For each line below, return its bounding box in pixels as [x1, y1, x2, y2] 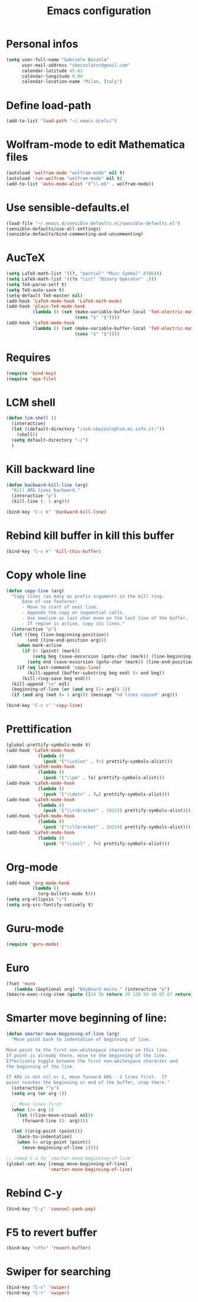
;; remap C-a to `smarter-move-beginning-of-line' [6, 1155, 133, 1161]
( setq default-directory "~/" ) [11, 437, 88, 443]
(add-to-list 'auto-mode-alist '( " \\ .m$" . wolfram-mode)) [6, 181, 154, 187]
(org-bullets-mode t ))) [37, 891, 96, 897]
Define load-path [6, 98, 91, 112]
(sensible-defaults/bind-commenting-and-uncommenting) [6, 231, 144, 237]
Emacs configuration [47, 4, 151, 18]
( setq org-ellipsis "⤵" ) [6, 896, 67, 903]
